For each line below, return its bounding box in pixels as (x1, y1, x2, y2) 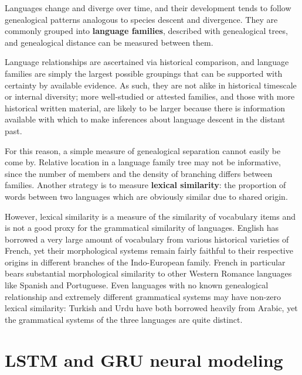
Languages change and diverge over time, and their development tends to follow (5, 2, 291, 13)
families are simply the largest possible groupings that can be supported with (5, 67, 283, 79)
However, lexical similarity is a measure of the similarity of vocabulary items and (5, 210, 296, 222)
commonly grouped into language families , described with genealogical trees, (5, 25, 288, 37)
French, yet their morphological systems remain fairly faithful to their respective (5, 244, 293, 257)
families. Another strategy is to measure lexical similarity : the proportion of (5, 179, 286, 191)
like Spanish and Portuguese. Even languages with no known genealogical (5, 279, 269, 291)
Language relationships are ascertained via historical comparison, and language (5, 56, 289, 68)
